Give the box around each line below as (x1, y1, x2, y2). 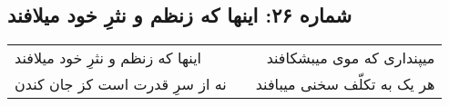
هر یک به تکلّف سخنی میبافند (255, 73, 435, 95)
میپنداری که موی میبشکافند (266, 47, 435, 69)
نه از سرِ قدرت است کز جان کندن (15, 73, 227, 95)
